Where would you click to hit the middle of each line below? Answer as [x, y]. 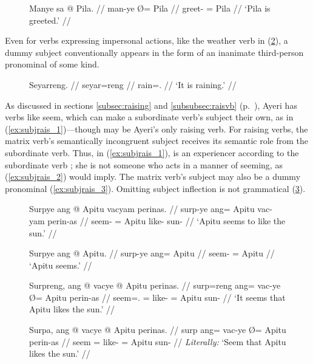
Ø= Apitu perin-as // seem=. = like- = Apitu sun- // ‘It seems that [157, 297]
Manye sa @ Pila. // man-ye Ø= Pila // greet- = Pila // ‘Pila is [150, 8]
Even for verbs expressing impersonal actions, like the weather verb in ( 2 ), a [146, 40]
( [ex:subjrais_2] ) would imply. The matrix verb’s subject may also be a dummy [153, 177]
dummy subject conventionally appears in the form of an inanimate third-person [154, 52]
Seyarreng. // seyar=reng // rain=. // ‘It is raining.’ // [133, 84]
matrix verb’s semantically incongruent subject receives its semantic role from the [156, 141]
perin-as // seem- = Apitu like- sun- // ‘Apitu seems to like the [167, 220]
